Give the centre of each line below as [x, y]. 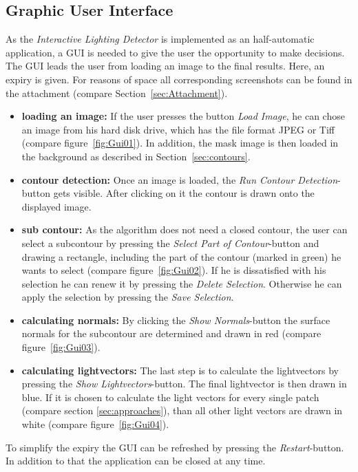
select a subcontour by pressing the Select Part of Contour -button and [170, 243]
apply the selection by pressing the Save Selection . [128, 297]
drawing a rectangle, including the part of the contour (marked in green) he [181, 256]
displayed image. [56, 206]
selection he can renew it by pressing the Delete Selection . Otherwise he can [182, 283]
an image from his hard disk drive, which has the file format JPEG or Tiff [178, 129]
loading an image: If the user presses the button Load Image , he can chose [183, 116]
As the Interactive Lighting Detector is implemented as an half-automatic [160, 39]
